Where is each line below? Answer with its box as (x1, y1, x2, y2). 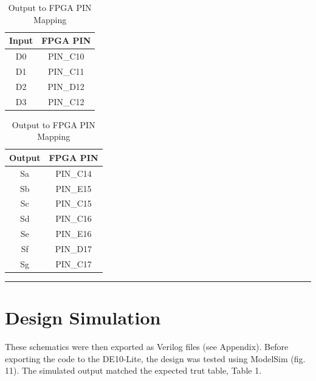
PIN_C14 (55, 166, 92, 179)
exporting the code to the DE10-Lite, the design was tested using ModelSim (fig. (5, 352, 306, 365)
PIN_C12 (47, 95, 84, 108)
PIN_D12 (47, 80, 84, 92)
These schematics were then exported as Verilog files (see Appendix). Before (5, 340, 289, 352)
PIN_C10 (47, 50, 84, 63)
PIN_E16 (55, 227, 92, 240)
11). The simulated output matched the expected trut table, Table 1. (5, 364, 262, 377)
